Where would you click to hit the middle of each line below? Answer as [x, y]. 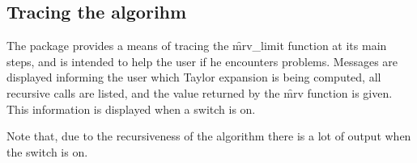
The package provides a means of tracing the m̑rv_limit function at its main [197, 46]
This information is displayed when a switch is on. [131, 109]
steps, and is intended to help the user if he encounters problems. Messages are [202, 61]
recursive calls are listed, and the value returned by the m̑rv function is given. [200, 92]
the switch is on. [47, 151]
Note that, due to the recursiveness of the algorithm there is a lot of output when [209, 136]
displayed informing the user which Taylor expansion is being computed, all [194, 77]
